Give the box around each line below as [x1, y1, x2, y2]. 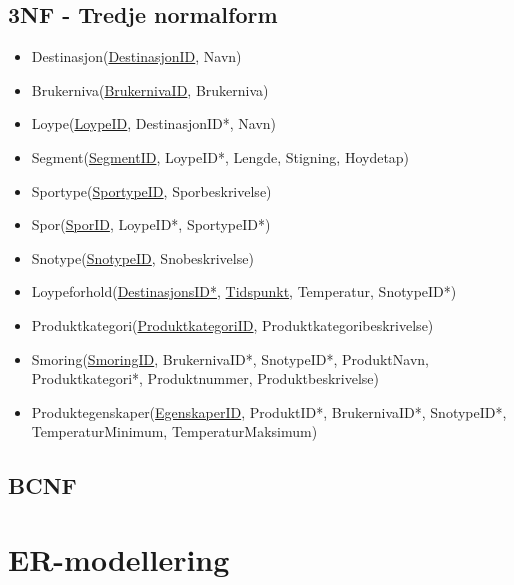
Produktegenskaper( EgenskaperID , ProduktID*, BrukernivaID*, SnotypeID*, [31, 401, 507, 422]
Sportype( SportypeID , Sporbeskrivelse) [31, 180, 272, 201]
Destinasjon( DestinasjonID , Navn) [31, 46, 242, 67]
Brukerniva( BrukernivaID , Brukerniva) [31, 79, 269, 100]
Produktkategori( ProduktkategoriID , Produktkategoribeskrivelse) [31, 314, 434, 335]
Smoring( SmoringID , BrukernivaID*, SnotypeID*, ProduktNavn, [31, 348, 429, 369]
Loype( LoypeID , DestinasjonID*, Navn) [31, 113, 277, 134]
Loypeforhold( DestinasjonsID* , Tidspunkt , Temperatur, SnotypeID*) [31, 281, 457, 302]
